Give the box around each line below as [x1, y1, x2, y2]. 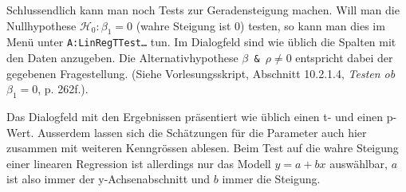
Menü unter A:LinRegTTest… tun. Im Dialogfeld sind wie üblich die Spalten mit [6, 33, 396, 50]
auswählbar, [329, 155, 388, 171]
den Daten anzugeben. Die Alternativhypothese [6, 49, 238, 66]
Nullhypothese [6, 17, 77, 33]
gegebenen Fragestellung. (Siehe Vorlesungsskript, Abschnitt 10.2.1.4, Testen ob [6, 65, 396, 81]
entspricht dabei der [295, 49, 393, 66]
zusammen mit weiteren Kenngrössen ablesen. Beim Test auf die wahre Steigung [6, 139, 399, 156]
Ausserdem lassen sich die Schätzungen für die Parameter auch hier [37, 123, 367, 140]
